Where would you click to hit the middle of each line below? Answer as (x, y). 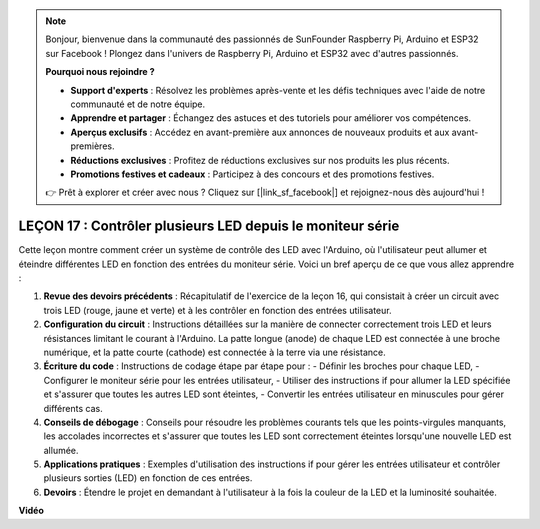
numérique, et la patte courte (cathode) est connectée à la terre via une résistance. (214, 352)
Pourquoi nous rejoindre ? (100, 72)
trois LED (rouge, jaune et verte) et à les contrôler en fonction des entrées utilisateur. (217, 310)
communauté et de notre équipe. (138, 104)
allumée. (61, 450)
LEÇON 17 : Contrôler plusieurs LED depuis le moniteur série (209, 226)
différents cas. (73, 408)
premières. (92, 146)
